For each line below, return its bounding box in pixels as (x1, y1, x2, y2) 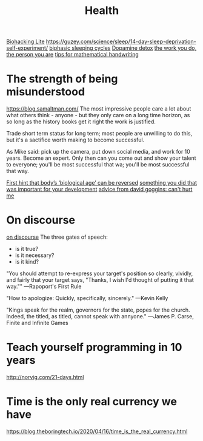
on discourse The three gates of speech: (6, 233, 108, 241)
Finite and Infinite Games (6, 320, 68, 327)
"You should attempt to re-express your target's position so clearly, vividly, (6, 270, 193, 277)
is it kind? (15, 258, 39, 265)
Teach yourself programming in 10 (6, 341, 182, 354)
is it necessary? (15, 251, 55, 259)
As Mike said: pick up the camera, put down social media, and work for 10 (6, 148, 191, 156)
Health (84, 4, 119, 18)
